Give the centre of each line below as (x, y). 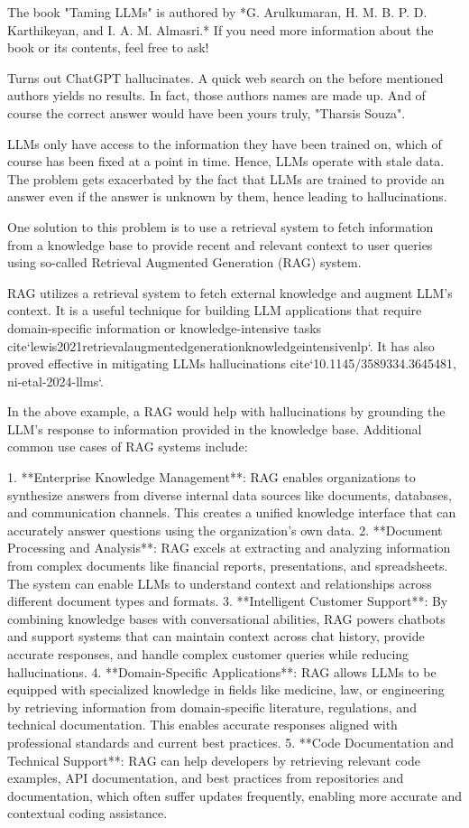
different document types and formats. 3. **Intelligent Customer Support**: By (228, 601)
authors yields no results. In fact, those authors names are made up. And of (216, 95)
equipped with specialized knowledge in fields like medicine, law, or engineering (226, 689)
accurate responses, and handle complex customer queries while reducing (208, 654)
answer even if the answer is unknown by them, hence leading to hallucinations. (227, 196)
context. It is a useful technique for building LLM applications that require (215, 310)
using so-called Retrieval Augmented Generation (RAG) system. (184, 262)
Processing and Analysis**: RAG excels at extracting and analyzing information (229, 548)
